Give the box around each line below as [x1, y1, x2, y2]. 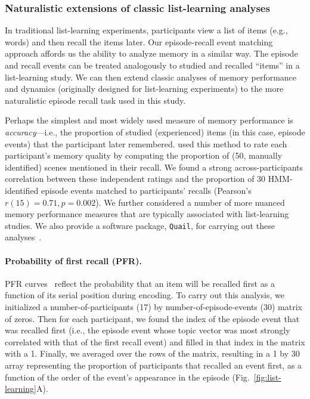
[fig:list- [253, 370, 281, 383]
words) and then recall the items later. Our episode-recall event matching [5, 35, 273, 48]
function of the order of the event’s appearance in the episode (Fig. [5, 370, 250, 383]
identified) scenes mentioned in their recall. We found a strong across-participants [5, 160, 303, 173]
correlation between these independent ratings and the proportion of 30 [5, 172, 266, 185]
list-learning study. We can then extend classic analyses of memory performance [5, 70, 297, 83]
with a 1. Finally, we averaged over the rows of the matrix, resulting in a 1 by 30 [5, 347, 300, 360]
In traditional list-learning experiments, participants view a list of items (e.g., [5, 24, 288, 36]
